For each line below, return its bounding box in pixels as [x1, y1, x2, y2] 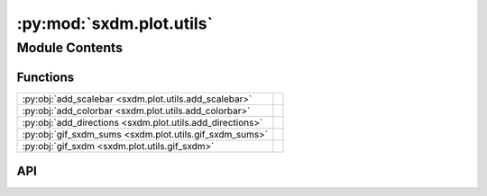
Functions [16, 69, 75, 85]
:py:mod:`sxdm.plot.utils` [16, 13, 214, 33]
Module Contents [16, 40, 124, 56]
